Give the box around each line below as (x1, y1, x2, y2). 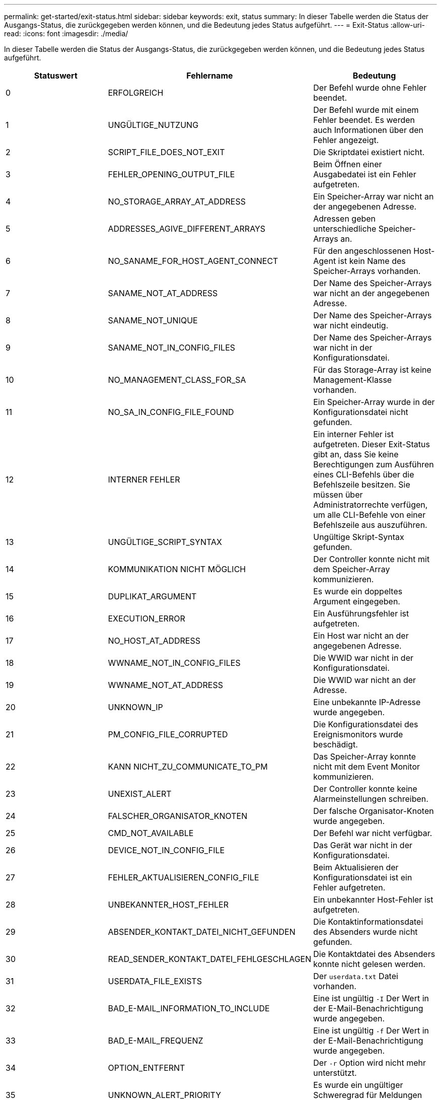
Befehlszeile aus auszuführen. (313, 520, 427, 530)
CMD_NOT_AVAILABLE (108, 828, 194, 838)
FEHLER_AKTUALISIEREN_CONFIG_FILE (108, 872, 259, 882)
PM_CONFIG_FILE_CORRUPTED (108, 729, 228, 739)
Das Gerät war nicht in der (313, 840, 412, 850)
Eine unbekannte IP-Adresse (313, 697, 421, 707)
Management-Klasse (313, 375, 392, 385)
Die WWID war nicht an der (313, 675, 416, 685)
